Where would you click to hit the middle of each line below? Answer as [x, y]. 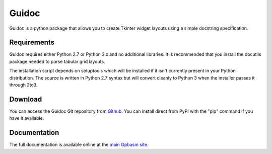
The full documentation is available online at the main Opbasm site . [79, 145]
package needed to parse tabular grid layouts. [57, 61]
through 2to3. [23, 85]
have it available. [27, 118]
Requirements [32, 43]
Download [26, 99]
